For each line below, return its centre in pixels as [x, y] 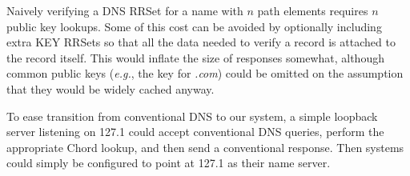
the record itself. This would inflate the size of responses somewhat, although [195, 57]
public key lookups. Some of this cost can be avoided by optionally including [194, 26]
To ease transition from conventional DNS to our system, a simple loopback [192, 116]
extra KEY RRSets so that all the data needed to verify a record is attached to [201, 42]
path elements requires [313, 10]
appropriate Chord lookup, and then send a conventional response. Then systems [205, 147]
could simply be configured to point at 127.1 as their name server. [169, 163]
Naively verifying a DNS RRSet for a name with [125, 10]
